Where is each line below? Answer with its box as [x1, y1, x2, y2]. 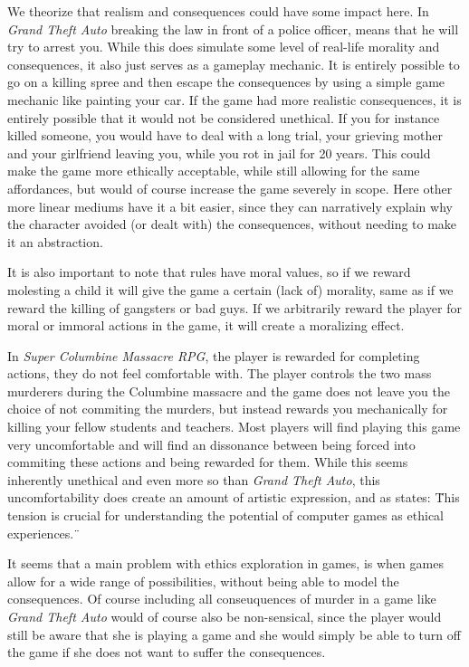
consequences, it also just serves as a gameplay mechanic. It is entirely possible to [7, 54, 460, 73]
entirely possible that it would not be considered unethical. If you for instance [7, 108, 440, 127]
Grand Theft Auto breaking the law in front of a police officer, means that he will [7, 19, 459, 38]
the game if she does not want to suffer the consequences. [7, 643, 326, 662]
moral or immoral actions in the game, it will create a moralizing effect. [7, 316, 405, 335]
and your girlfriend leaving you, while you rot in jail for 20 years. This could [7, 143, 431, 162]
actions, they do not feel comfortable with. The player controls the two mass [7, 364, 432, 383]
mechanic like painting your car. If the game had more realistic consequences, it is [7, 90, 462, 109]
